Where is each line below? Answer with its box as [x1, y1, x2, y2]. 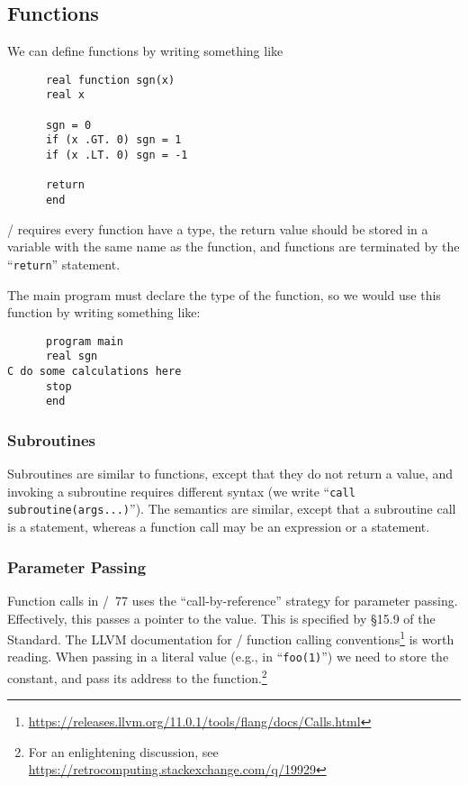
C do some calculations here [7, 365, 182, 379]
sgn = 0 [45, 118, 92, 132]
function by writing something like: [7, 303, 201, 322]
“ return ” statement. [7, 254, 121, 273]
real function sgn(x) [45, 73, 175, 87]
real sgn [45, 350, 98, 363]
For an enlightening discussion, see [28, 742, 219, 761]
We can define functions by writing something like [7, 41, 283, 60]
